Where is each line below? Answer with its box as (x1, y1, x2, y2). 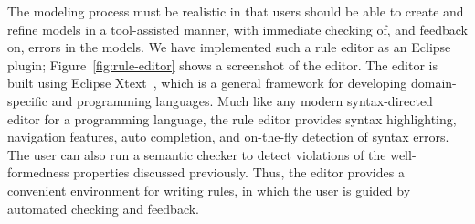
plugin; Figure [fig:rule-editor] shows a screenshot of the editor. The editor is (7, 55, 438, 74)
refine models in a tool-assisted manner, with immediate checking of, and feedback (7, 19, 468, 38)
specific (7, 91, 48, 110)
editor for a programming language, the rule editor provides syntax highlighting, (7, 109, 457, 128)
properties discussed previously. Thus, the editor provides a (73, 163, 405, 182)
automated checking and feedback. (7, 198, 199, 218)
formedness (7, 163, 69, 182)
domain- (410, 73, 457, 92)
